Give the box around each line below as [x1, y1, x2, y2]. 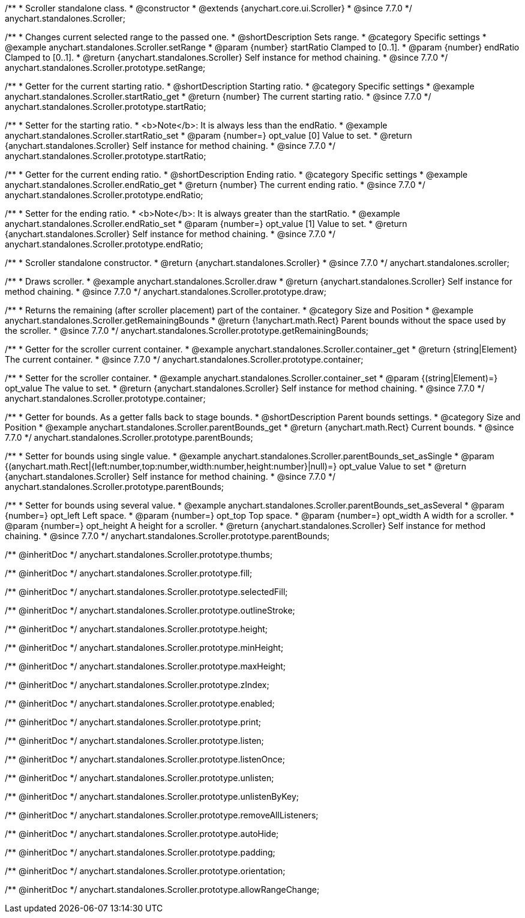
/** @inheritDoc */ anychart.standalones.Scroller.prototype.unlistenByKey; [5, 791, 299, 802]
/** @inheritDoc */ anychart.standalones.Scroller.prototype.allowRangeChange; [5, 884, 320, 895]
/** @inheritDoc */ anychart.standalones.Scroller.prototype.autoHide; [5, 829, 279, 839]
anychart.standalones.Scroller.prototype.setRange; [5, 62, 206, 73]
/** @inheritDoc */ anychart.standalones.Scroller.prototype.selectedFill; [5, 587, 288, 597]
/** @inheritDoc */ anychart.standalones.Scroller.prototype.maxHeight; [5, 661, 286, 671]
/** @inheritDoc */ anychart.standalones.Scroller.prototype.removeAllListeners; [5, 810, 319, 820]
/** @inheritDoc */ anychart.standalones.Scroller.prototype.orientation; [5, 866, 286, 876]
